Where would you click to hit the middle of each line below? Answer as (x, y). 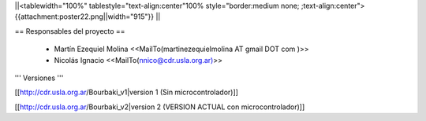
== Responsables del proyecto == (70, 31)
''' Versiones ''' (39, 78)
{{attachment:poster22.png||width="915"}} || (88, 16)
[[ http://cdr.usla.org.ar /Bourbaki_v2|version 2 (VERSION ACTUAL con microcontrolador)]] (160, 107)
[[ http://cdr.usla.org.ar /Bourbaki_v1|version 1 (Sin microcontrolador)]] (126, 92)
